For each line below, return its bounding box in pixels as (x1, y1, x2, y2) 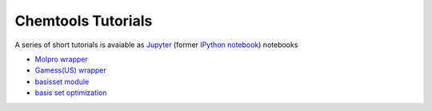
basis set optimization (34, 88, 107, 97)
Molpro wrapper (34, 54, 88, 64)
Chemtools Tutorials (14, 12, 153, 30)
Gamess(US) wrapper (34, 65, 107, 75)
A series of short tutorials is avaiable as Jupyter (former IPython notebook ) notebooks (14, 40, 298, 50)
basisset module (34, 77, 90, 86)
